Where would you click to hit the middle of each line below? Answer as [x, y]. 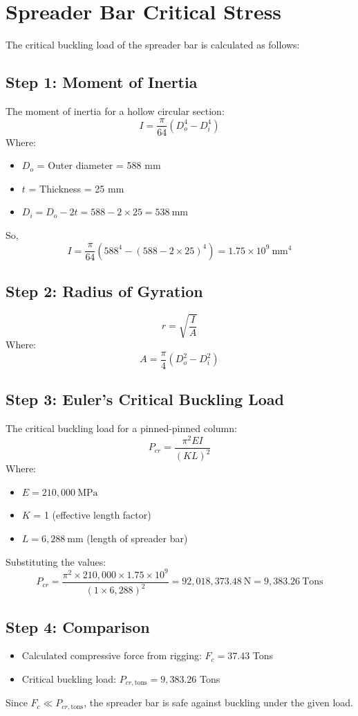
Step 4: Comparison [78, 626]
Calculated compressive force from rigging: [112, 655]
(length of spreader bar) [137, 538]
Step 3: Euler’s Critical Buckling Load [145, 399]
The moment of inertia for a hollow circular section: [115, 110]
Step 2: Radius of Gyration [104, 290]
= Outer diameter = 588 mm [99, 165]
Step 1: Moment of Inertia [102, 82]
